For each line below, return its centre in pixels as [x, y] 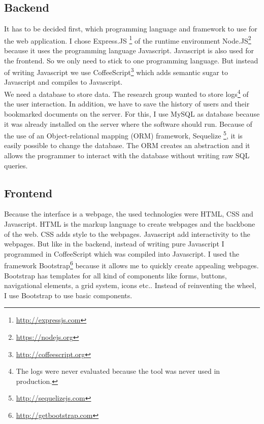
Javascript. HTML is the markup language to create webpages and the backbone [130, 223]
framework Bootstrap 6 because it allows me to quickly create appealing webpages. [131, 264]
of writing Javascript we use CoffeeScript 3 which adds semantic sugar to [116, 71]
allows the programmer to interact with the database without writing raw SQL [127, 155]
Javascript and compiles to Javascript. [63, 82]
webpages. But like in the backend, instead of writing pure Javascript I [114, 244]
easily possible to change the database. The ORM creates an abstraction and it [127, 145]
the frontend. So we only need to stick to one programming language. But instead [131, 60]
